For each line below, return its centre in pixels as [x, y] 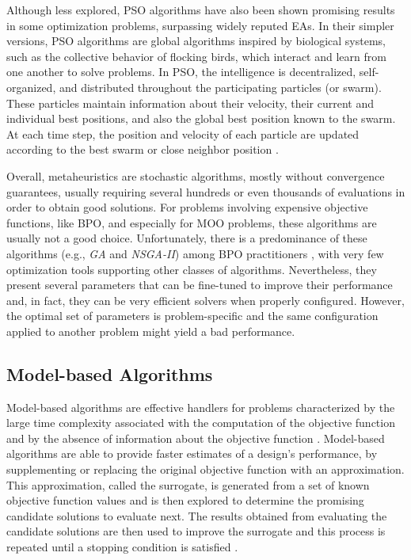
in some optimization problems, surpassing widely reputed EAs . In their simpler [200, 25]
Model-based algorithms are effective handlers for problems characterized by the [201, 407]
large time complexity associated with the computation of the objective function [201, 423]
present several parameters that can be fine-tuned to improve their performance [200, 285]
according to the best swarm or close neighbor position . [143, 149]
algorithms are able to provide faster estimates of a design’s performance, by [192, 453]
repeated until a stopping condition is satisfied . [122, 547]
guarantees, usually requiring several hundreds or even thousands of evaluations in [206, 191]
